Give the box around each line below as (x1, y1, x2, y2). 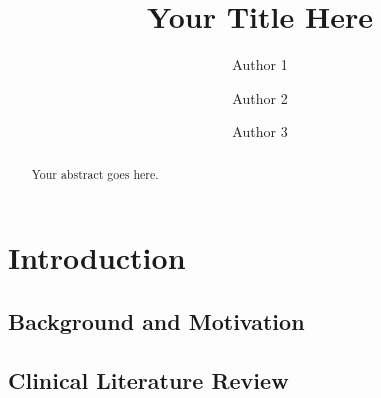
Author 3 (232, 121, 288, 142)
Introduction (8, 237, 186, 278)
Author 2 (232, 87, 288, 108)
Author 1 (232, 54, 288, 75)
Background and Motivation (8, 305, 305, 336)
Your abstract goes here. (31, 165, 159, 182)
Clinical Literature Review (8, 364, 289, 395)
